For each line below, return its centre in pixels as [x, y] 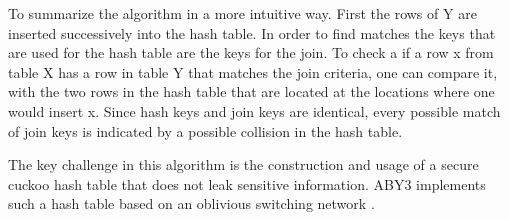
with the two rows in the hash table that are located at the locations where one [251, 91]
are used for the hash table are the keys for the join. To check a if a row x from [251, 52]
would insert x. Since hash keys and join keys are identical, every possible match [254, 110]
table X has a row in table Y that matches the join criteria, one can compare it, [253, 71]
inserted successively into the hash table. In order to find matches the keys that [252, 32]
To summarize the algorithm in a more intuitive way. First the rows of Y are [242, 13]
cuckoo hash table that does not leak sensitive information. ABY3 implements [247, 183]
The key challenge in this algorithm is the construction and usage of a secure [243, 164]
